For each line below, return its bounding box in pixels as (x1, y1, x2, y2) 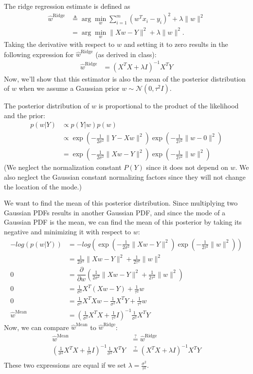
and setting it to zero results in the (124, 39, 228, 49)
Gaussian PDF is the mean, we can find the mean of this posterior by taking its (4, 217, 242, 227)
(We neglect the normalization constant (4, 162, 122, 172)
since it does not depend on (146, 162, 228, 172)
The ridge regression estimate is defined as (4, 1, 130, 11)
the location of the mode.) (4, 181, 82, 191)
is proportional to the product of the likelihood (98, 101, 239, 111)
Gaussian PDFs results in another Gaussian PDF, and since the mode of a (4, 207, 226, 217)
